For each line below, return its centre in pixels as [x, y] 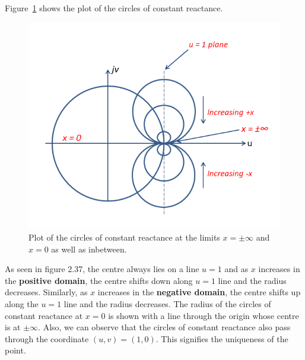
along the [22, 303]
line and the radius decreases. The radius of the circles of [167, 303]
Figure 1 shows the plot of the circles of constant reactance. [114, 8]
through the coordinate [47, 338]
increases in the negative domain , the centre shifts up [199, 292]
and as [236, 269]
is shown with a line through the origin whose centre [204, 315]
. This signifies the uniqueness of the [222, 338]
